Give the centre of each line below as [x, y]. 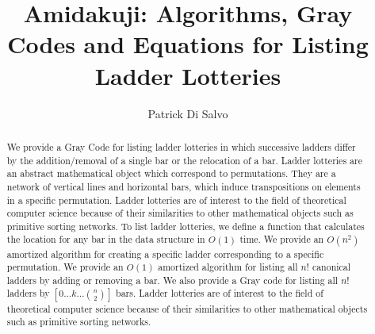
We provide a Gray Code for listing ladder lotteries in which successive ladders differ [181, 146]
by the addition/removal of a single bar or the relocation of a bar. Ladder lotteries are [184, 160]
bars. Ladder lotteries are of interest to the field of [220, 293]
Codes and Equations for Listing [188, 44]
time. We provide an [282, 239]
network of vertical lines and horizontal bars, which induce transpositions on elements [184, 186]
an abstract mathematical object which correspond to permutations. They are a [171, 173]
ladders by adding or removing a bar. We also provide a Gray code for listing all [172, 280]
